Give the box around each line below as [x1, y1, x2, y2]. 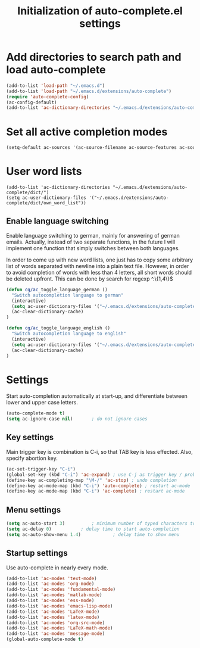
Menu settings [6, 504, 61, 515]
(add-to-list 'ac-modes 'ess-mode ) [6, 597, 95, 603]
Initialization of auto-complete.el [17, 4, 183, 18]
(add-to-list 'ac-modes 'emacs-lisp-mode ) [6, 603, 113, 609]
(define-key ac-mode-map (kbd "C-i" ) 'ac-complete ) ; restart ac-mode [6, 488, 185, 494]
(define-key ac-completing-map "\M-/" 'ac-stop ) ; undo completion [6, 477, 177, 483]
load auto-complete [6, 63, 106, 77]
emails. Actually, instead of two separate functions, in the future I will [6, 238, 176, 245]
